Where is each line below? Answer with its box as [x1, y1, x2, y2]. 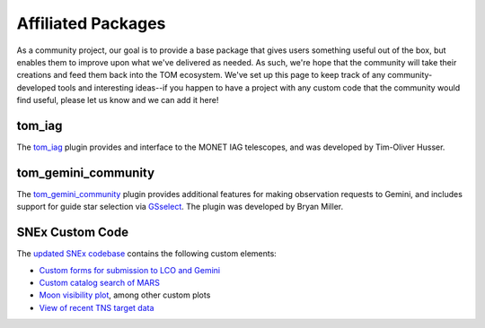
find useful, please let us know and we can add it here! [16, 95, 219, 106]
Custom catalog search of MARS [39, 278, 161, 288]
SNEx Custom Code [16, 225, 129, 240]
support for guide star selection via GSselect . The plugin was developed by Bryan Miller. [16, 202, 344, 212]
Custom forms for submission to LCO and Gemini [39, 264, 220, 275]
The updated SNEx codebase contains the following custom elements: [16, 248, 278, 259]
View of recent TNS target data [39, 302, 154, 313]
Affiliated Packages [16, 13, 166, 33]
